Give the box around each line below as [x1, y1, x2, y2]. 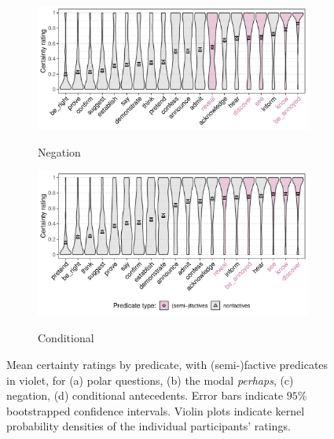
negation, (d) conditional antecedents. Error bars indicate [6, 387, 284, 404]
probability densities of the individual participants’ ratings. [6, 418, 291, 434]
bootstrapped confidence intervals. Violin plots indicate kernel [6, 402, 305, 419]
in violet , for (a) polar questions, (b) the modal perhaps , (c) [6, 371, 294, 388]
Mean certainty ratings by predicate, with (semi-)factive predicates [6, 356, 328, 373]
